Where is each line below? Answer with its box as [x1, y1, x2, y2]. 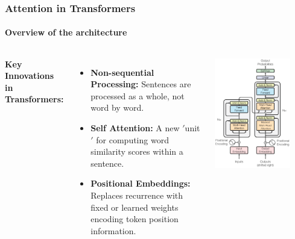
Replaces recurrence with [90, 188, 183, 201]
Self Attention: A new [90, 122, 180, 134]
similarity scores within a [90, 145, 183, 158]
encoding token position [90, 213, 179, 225]
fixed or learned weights [90, 200, 179, 213]
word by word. [90, 101, 144, 114]
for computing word [96, 133, 169, 146]
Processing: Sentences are [90, 78, 191, 90]
